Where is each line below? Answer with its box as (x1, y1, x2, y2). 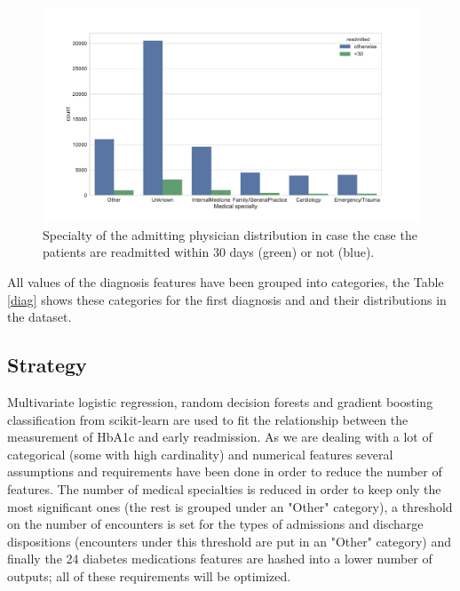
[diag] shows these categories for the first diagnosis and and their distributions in (7, 290, 447, 308)
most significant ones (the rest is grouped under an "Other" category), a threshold (7, 497, 453, 515)
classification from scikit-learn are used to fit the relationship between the (7, 410, 408, 428)
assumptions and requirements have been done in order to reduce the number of (7, 462, 442, 481)
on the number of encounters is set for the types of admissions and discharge (7, 515, 424, 533)
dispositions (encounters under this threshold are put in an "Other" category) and (7, 531, 452, 550)
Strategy (7, 351, 87, 379)
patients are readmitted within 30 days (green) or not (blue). (43, 243, 375, 261)
